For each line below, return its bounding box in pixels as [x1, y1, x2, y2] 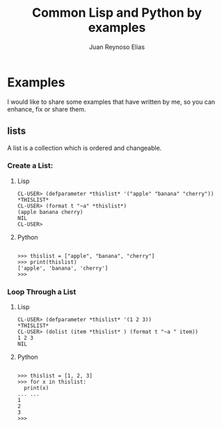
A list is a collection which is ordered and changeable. [7, 143, 162, 152]
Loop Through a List [7, 287, 77, 297]
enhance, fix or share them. [7, 104, 86, 113]
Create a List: [7, 161, 54, 171]
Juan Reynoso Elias [89, 42, 145, 51]
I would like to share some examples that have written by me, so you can [7, 98, 216, 106]
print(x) [24, 385, 49, 391]
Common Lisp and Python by [31, 5, 203, 21]
